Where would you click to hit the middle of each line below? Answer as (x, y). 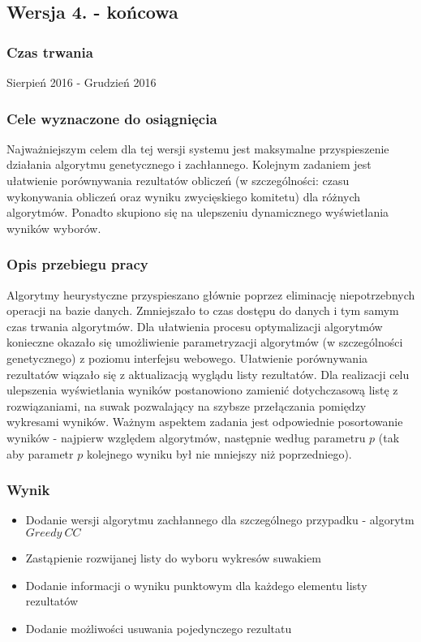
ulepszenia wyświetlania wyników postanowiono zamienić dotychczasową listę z (202, 390)
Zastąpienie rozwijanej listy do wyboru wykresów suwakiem (173, 557)
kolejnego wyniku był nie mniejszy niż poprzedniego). (219, 453)
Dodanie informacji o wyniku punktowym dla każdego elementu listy (196, 585)
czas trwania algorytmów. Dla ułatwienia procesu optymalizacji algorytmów (195, 326)
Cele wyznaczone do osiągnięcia (112, 118)
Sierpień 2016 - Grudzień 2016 (82, 82)
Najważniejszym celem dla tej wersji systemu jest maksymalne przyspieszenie (198, 148)
